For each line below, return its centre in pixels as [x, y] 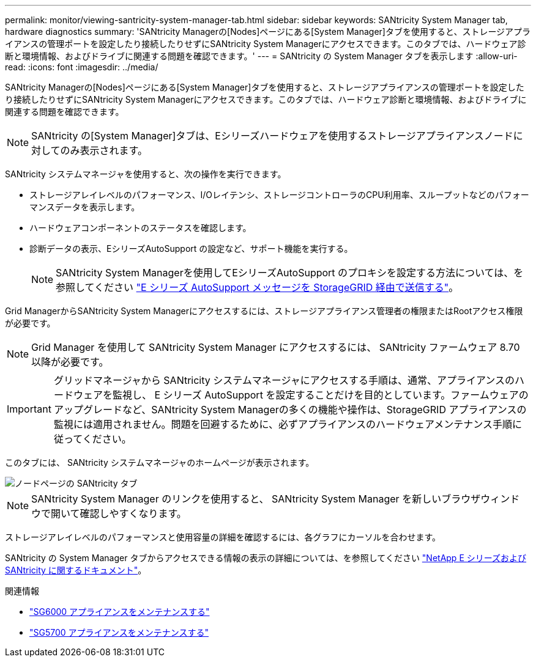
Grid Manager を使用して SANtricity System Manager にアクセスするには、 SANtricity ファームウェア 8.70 [276, 347]
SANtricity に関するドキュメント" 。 [76, 570]
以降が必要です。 [70, 362]
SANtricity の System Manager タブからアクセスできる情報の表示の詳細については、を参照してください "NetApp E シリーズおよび [266, 558]
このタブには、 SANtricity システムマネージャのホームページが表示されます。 [160, 462]
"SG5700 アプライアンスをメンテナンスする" [119, 632]
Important [29, 409]
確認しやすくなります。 [133, 513]
